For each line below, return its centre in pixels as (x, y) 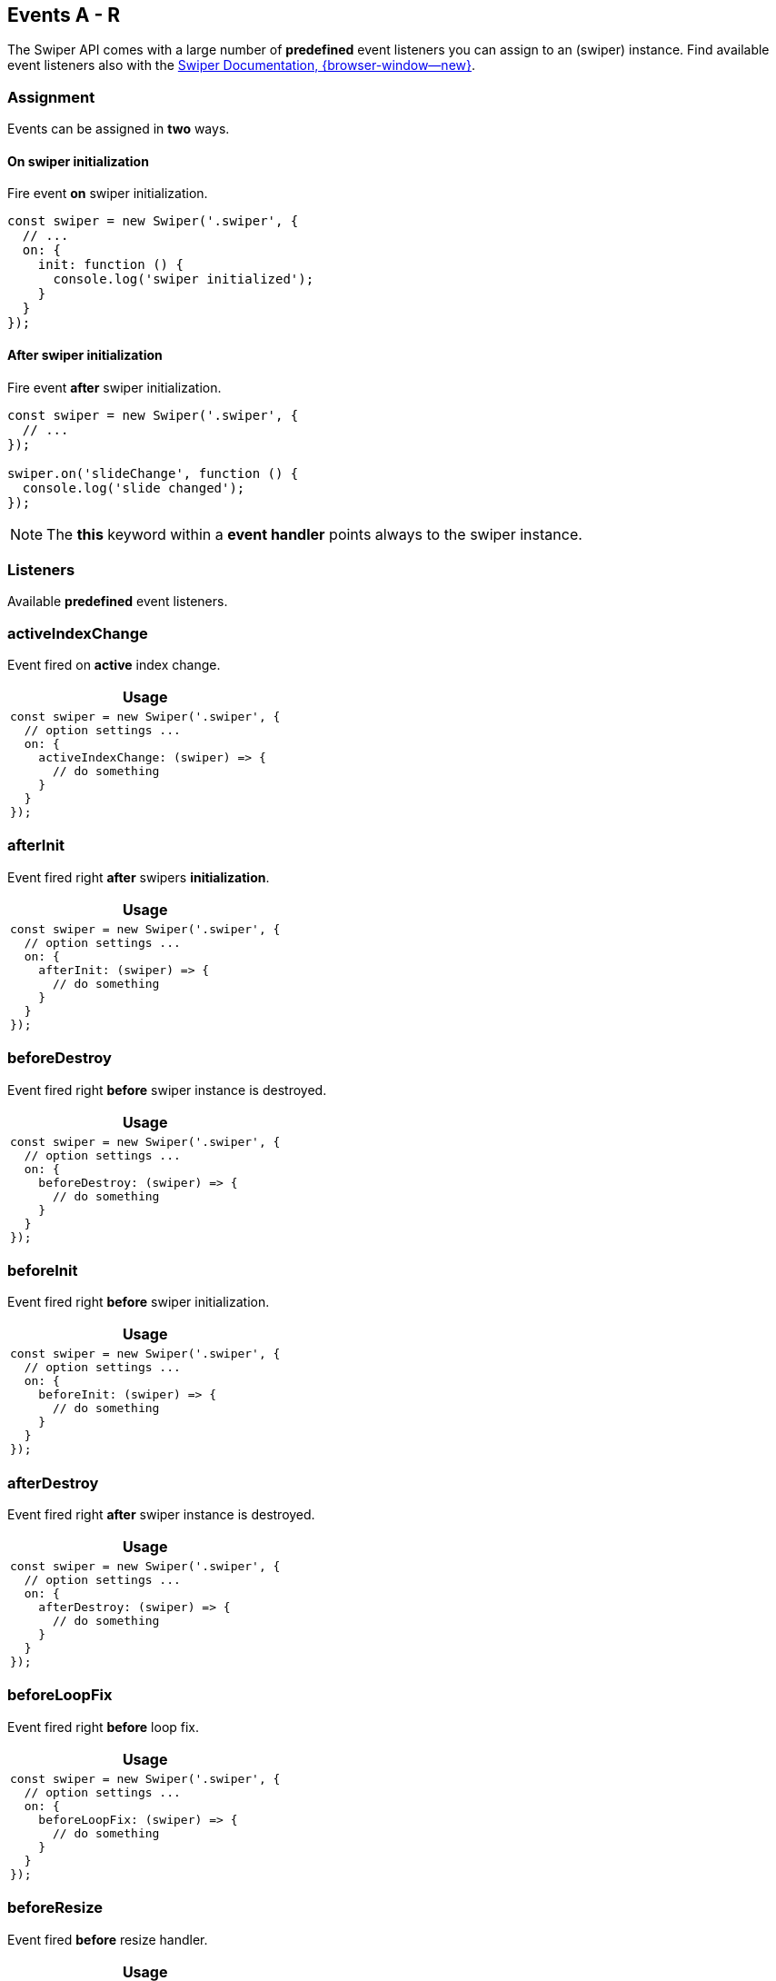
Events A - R (64, 15)
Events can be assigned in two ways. (119, 129)
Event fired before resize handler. (108, 1939)
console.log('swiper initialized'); (184, 279)
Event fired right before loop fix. (104, 1727)
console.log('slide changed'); (134, 488)
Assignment (51, 97)
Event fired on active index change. (114, 665)
